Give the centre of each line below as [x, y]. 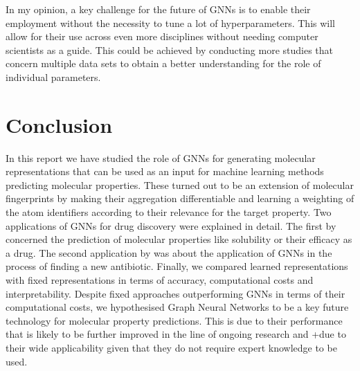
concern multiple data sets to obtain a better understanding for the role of [163, 63]
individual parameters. [53, 76]
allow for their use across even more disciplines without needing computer [162, 36]
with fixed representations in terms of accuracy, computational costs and [160, 280]
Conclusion [59, 124]
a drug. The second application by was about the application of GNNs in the [169, 252]
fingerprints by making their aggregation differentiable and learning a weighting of [180, 198]
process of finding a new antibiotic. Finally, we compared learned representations [177, 266]
